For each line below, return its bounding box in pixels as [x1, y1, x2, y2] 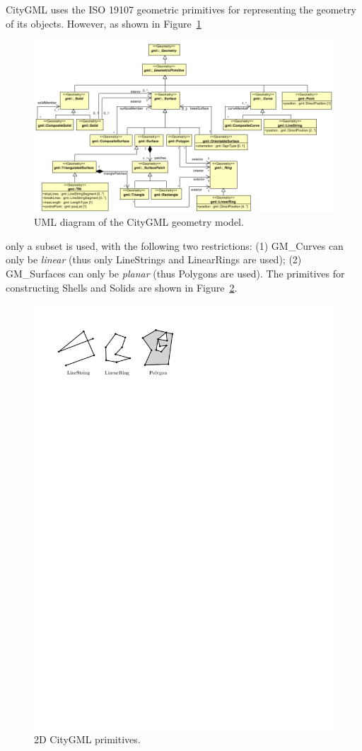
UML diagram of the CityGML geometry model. [34, 214, 244, 229]
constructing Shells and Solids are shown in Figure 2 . [6, 280, 238, 294]
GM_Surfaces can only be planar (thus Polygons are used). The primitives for [6, 265, 345, 280]
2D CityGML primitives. [34, 731, 141, 746]
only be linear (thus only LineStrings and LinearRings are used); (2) [6, 252, 302, 267]
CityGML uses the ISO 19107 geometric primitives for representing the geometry [6, 2, 356, 16]
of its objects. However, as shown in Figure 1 [6, 16, 202, 30]
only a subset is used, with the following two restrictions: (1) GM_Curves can [6, 238, 344, 253]
